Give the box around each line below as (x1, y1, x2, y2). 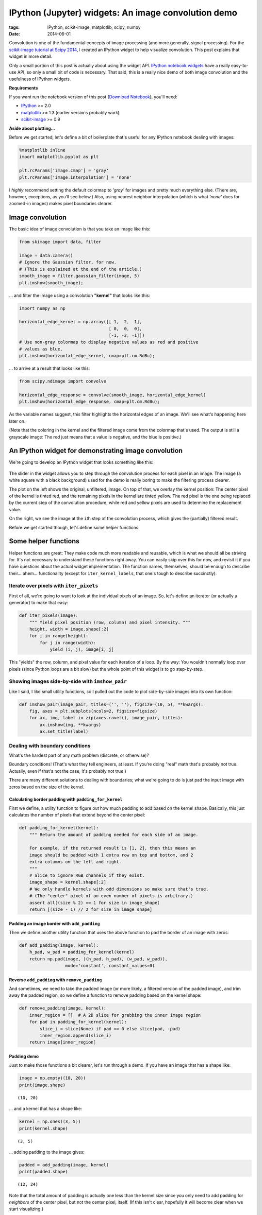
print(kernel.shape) (19, 1126, 68, 1131)
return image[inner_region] (29, 1040, 97, 1045)
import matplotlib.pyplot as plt (19, 154, 99, 160)
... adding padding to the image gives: (9, 1149, 85, 1155)
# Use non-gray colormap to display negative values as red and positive (19, 339, 198, 345)
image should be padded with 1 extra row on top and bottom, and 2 (29, 852, 194, 858)
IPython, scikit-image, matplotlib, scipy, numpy (47, 24, 141, 30)
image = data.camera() (19, 253, 73, 258)
